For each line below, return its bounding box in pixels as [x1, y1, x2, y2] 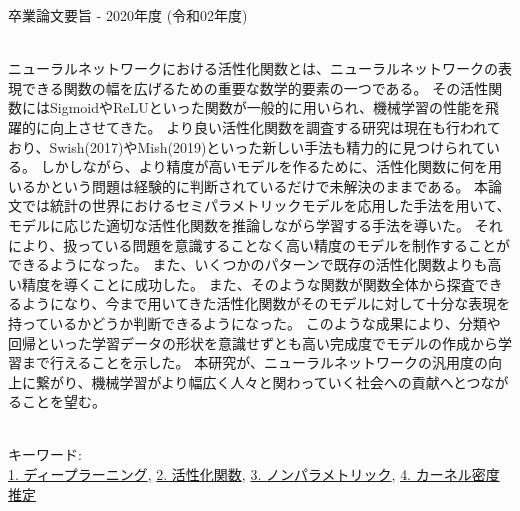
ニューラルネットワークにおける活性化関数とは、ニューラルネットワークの [8, 58, 498, 79]
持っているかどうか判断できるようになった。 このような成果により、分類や [8, 312, 501, 333]
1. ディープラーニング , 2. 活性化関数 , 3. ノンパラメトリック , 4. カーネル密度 [8, 464, 500, 485]
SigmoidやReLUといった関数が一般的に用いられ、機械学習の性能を [49, 97, 485, 118]
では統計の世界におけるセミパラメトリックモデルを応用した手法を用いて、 [21, 195, 511, 216]
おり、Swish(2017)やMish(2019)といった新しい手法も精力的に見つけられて [8, 136, 486, 157]
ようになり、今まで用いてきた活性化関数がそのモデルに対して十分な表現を [21, 293, 511, 314]
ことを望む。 [21, 391, 106, 412]
